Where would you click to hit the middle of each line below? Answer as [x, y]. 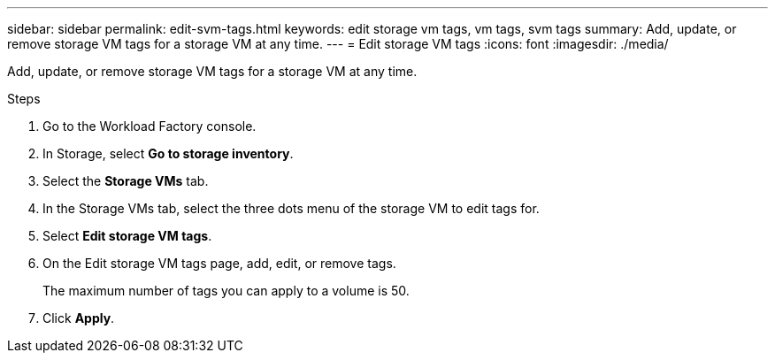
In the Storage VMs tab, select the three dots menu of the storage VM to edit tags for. [291, 208]
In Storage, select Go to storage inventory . [168, 153]
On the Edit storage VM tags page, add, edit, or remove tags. [219, 263]
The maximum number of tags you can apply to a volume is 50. [226, 291]
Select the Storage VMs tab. [126, 181]
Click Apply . [79, 318]
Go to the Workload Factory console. [150, 126]
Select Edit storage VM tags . [127, 236]
